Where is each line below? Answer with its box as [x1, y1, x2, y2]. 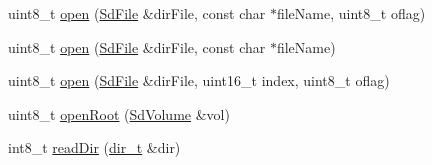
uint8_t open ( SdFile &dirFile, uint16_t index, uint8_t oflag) [8, 70, 390, 91]
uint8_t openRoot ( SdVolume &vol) [8, 103, 230, 124]
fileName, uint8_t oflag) [276, 3, 426, 23]
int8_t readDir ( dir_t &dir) [8, 137, 181, 158]
